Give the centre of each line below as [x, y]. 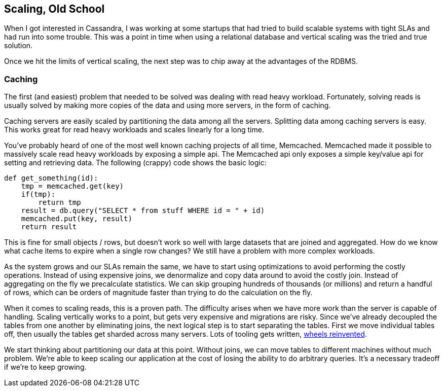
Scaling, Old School [54, 9]
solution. [18, 46]
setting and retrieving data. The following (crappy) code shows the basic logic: [135, 163]
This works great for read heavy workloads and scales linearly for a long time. [134, 130]
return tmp [60, 203]
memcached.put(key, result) [77, 219]
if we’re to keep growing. [45, 367]
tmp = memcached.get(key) [72, 186]
